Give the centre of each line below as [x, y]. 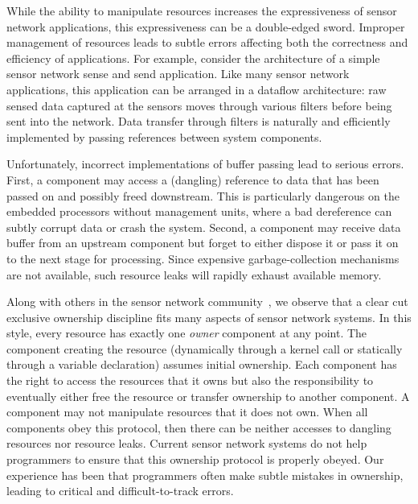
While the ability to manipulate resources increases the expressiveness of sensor [202, 10]
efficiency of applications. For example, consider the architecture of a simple [193, 58]
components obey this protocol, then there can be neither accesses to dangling [199, 427]
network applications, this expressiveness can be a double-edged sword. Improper [206, 26]
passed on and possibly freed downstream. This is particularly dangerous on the [203, 195]
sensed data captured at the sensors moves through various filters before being [199, 105]
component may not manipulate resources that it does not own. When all [187, 412]
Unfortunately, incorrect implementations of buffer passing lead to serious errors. [205, 164]
